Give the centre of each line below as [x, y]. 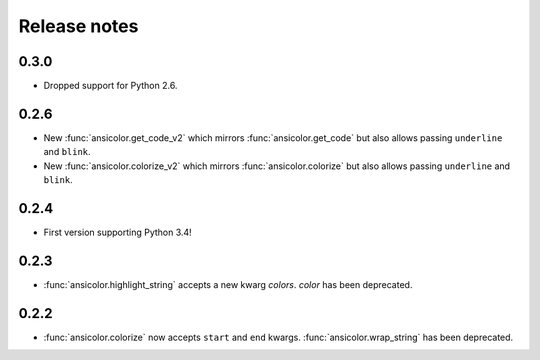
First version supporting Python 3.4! [117, 232]
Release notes [78, 26]
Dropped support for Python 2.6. [110, 86]
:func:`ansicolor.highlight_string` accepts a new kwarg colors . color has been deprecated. [228, 284]
